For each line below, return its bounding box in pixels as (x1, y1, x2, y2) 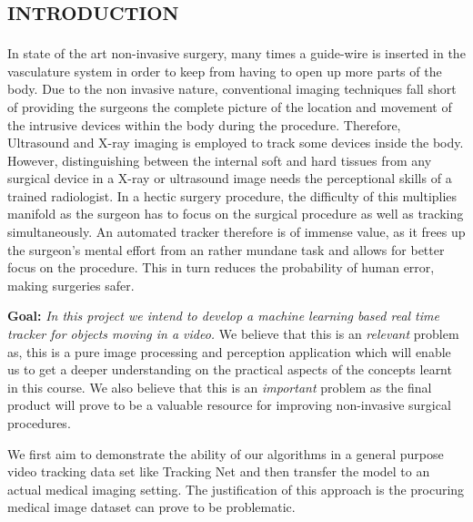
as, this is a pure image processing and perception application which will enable (7, 342, 451, 361)
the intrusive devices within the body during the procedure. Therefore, (7, 115, 401, 134)
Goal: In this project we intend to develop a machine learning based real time (7, 306, 439, 325)
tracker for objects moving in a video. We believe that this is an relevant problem (7, 324, 459, 343)
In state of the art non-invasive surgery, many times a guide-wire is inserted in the (7, 44, 466, 63)
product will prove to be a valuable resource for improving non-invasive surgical (7, 395, 451, 415)
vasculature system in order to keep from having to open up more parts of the (7, 61, 442, 80)
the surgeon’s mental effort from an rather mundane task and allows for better (7, 240, 445, 259)
